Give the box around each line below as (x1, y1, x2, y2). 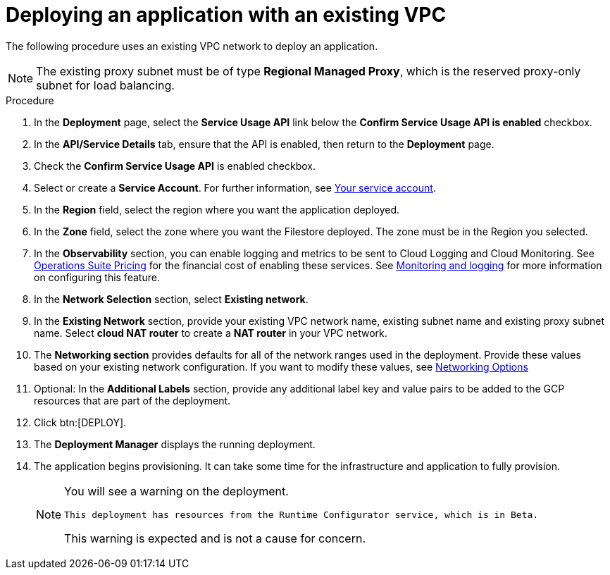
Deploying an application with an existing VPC (6, 3, 447, 27)
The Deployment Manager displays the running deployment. (34, 438, 316, 450)
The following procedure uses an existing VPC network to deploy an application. (6, 39, 378, 52)
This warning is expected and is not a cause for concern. (64, 531, 366, 545)
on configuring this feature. (34, 271, 160, 283)
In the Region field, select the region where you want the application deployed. (34, 203, 400, 216)
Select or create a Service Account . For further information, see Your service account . (34, 181, 436, 194)
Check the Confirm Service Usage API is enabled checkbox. (34, 159, 316, 172)
